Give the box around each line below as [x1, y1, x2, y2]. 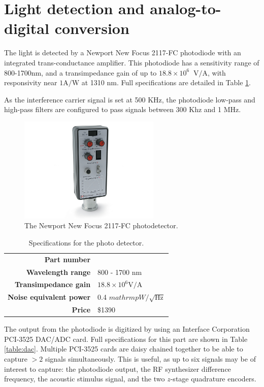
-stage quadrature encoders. [170, 373, 256, 384]
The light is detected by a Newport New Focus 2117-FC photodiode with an [4, 47, 241, 58]
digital [4, 18, 49, 39]
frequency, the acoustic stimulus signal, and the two [4, 373, 165, 384]
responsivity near [4, 77, 57, 88]
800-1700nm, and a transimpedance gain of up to [4, 67, 157, 78]
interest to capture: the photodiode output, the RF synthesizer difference [4, 363, 231, 374]
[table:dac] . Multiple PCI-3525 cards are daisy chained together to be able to [4, 343, 243, 354]
